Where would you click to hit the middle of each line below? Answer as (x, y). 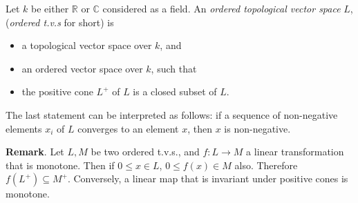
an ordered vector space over (82, 68)
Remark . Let (35, 152)
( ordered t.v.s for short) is (60, 22)
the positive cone (57, 91)
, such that (174, 68)
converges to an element (128, 128)
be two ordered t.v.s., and (145, 152)
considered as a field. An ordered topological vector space (222, 8)
